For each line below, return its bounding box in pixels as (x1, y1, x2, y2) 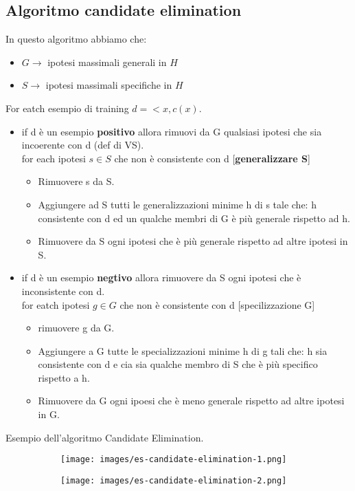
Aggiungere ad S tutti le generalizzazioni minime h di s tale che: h (38, 197, 317, 211)
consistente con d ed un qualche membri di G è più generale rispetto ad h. (38, 210, 350, 225)
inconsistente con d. (21, 283, 105, 298)
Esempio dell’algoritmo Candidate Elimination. (5, 430, 204, 444)
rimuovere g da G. (38, 320, 115, 335)
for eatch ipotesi (21, 297, 90, 312)
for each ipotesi (21, 151, 86, 165)
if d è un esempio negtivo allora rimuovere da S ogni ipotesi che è (21, 270, 301, 285)
